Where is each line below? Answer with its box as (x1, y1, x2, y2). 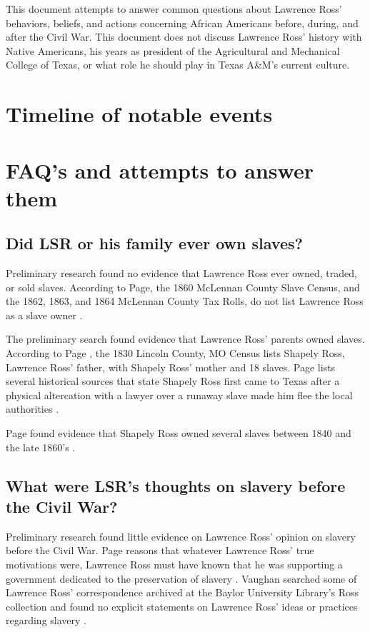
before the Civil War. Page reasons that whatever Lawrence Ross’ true (6, 543, 314, 558)
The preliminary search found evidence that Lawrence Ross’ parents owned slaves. (6, 331, 365, 346)
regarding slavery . (6, 613, 86, 628)
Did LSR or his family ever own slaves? (6, 232, 303, 254)
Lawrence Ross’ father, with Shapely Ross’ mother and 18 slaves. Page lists (6, 359, 336, 374)
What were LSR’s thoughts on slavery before (6, 474, 346, 496)
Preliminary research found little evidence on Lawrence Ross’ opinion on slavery (6, 528, 356, 543)
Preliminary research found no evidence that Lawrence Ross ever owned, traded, (6, 266, 357, 281)
